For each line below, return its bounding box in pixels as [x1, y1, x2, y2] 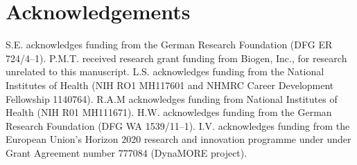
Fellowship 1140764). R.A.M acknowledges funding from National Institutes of [6, 91, 338, 106]
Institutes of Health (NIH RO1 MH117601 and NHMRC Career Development [6, 77, 334, 92]
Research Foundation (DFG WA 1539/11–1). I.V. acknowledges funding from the [6, 118, 350, 133]
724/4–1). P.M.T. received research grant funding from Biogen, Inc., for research [6, 50, 347, 65]
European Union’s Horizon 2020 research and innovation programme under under [6, 132, 351, 146]
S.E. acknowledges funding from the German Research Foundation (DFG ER [6, 37, 333, 52]
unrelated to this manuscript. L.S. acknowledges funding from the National [6, 64, 324, 79]
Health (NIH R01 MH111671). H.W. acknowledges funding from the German [6, 105, 332, 119]
